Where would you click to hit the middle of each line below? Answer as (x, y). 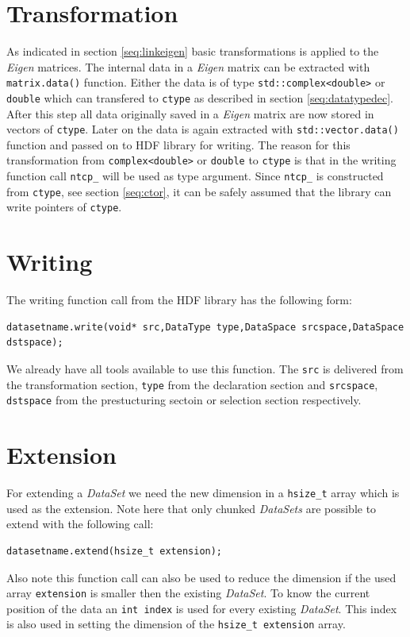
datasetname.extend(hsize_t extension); (115, 551)
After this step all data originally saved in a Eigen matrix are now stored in (190, 113)
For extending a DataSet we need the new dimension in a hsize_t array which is (203, 493)
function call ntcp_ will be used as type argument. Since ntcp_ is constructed (195, 176)
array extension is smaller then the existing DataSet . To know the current (188, 593)
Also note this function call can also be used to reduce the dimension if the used (201, 577)
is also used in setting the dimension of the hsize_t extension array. (176, 624)
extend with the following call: (80, 524)
